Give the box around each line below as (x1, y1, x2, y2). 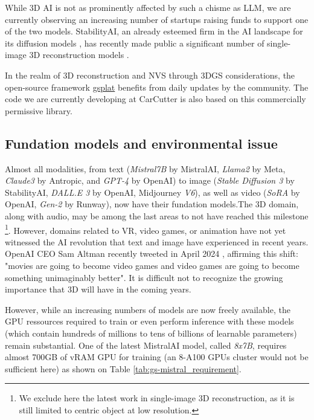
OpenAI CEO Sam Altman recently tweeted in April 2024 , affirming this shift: (5, 247, 298, 260)
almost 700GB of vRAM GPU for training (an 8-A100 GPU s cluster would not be (5, 351, 309, 363)
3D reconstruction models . (29, 48, 129, 61)
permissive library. (5, 104, 72, 117)
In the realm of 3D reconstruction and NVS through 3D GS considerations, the (5, 68, 295, 81)
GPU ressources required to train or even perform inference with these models (5, 315, 294, 328)
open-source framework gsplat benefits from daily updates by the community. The (5, 80, 309, 93)
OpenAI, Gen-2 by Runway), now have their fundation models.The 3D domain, (5, 198, 299, 210)
